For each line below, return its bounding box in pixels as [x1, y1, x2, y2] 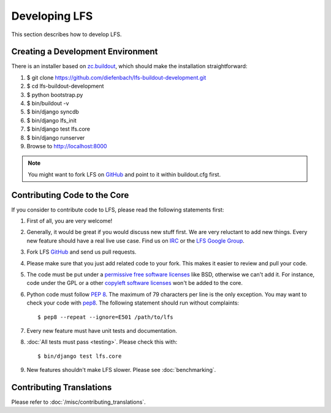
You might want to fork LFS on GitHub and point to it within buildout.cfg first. [28, 170, 221, 178]
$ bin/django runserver [26, 134, 85, 141]
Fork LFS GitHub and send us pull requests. [26, 248, 137, 256]
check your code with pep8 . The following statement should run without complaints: [26, 299, 239, 306]
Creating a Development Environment [11, 47, 158, 57]
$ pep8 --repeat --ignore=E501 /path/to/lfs [37, 313, 174, 320]
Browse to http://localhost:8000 [26, 142, 107, 150]
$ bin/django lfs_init [26, 116, 77, 124]
